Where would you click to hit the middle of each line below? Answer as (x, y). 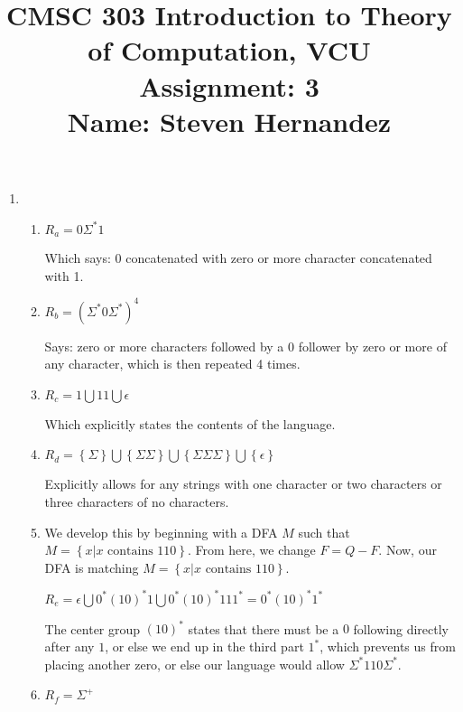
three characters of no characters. (137, 502)
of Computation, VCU (229, 50)
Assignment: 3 (229, 85)
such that (324, 532)
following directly (401, 628)
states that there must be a (264, 628)
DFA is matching (92, 567)
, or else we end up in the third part (204, 646)
